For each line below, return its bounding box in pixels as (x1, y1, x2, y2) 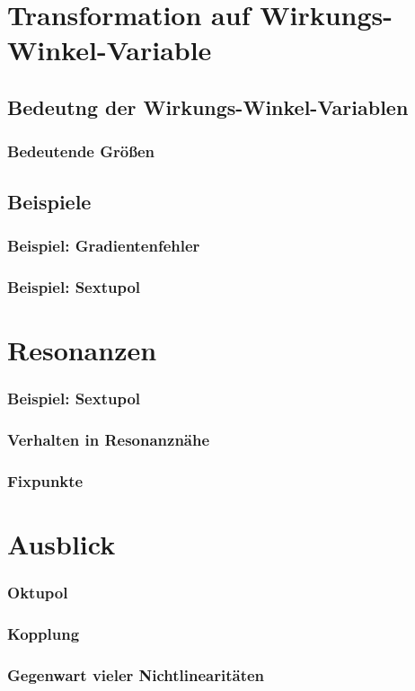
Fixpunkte (7, 469, 84, 492)
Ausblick (7, 525, 116, 562)
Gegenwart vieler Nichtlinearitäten (7, 663, 265, 686)
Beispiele (7, 187, 92, 215)
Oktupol (7, 580, 68, 603)
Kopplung (7, 622, 80, 644)
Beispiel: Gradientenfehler (7, 234, 200, 256)
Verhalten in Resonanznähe (7, 428, 210, 450)
